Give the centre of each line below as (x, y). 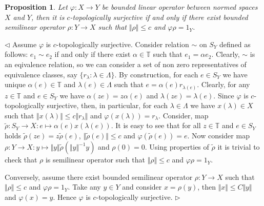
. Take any (84, 187)
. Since (224, 95)
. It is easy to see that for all (156, 125)
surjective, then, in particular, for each (107, 105)
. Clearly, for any (224, 84)
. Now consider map (218, 136)
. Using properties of (177, 147)
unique (15, 84)
